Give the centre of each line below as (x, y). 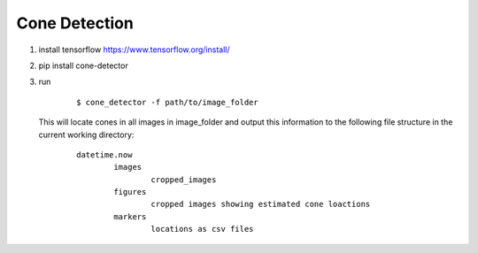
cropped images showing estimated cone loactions (261, 204)
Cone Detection (75, 23)
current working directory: (86, 134)
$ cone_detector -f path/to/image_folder (167, 102)
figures (130, 192)
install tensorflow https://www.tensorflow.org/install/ (134, 50)
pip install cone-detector (83, 65)
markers (130, 216)
